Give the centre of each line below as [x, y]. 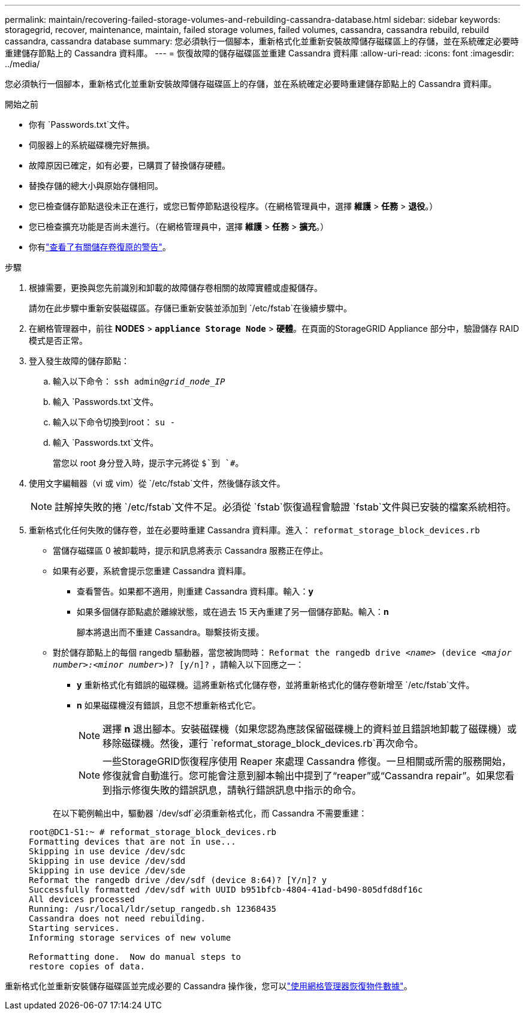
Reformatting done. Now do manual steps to [135, 957]
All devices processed [82, 899]
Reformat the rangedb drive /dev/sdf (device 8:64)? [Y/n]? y [178, 880]
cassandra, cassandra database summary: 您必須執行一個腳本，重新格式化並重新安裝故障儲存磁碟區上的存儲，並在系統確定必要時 [262, 41]
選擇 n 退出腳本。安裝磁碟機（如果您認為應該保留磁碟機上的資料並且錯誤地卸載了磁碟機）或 [310, 729]
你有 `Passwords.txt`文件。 [82, 124]
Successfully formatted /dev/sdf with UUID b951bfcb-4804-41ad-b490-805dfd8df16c [226, 890]
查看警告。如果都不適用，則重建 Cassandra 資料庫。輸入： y [195, 591]
